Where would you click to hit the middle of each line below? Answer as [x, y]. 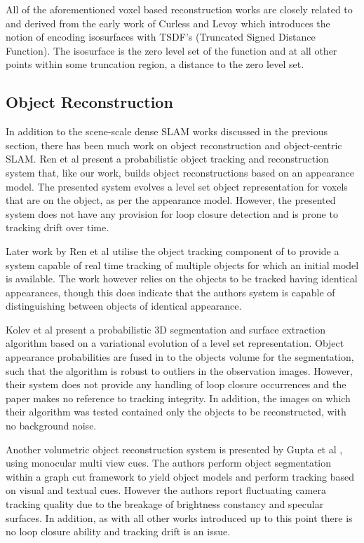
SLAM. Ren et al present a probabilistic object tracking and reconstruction [167, 159]
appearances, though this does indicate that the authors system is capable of [170, 292]
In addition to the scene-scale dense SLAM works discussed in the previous [167, 131]
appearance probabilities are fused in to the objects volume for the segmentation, [180, 357]
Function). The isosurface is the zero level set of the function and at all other [171, 50]
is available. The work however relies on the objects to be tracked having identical [182, 279]
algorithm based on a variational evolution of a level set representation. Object [175, 343]
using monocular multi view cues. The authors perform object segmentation [169, 463]
